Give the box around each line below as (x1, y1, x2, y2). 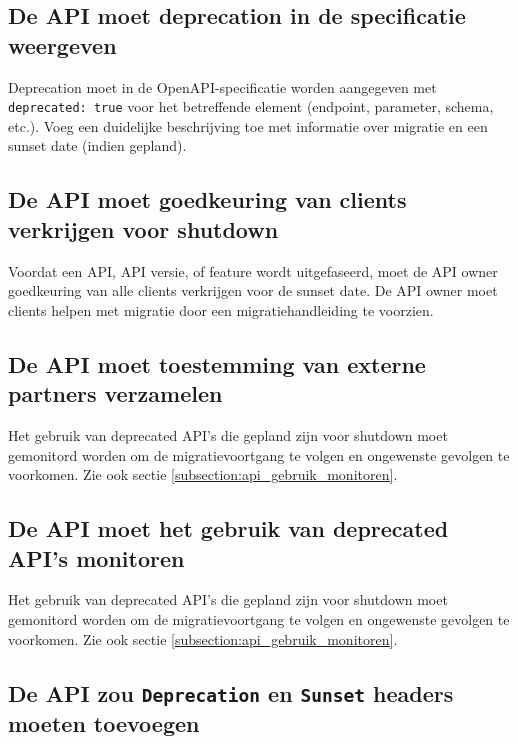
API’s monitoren (8, 542, 185, 573)
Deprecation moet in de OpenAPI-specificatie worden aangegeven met (8, 76, 437, 97)
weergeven (8, 29, 117, 60)
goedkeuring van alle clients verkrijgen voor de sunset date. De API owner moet (8, 280, 498, 301)
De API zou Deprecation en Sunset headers (8, 677, 454, 708)
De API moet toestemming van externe (8, 348, 426, 379)
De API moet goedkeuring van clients (8, 184, 407, 215)
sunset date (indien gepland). (8, 135, 187, 156)
